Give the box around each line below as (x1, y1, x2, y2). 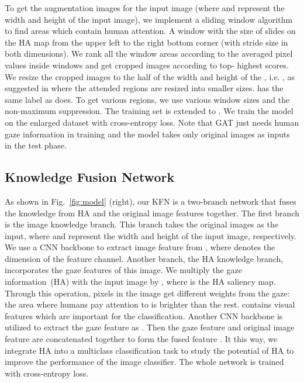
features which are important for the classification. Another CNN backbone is (5, 309, 283, 322)
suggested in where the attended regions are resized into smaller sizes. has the (5, 82, 284, 94)
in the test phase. (5, 139, 67, 151)
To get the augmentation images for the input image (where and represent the (5, 2, 285, 13)
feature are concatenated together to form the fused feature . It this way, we (5, 333, 278, 345)
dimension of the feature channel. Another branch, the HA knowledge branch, (5, 252, 284, 264)
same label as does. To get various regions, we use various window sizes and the (5, 93, 290, 105)
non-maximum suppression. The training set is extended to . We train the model (5, 105, 293, 117)
